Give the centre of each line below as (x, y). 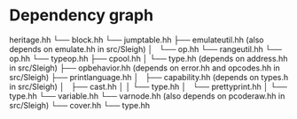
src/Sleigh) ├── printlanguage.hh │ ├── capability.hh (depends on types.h (149, 77)
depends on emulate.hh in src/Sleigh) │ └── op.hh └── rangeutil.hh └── (145, 48)
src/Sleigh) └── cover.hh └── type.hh (80, 105)
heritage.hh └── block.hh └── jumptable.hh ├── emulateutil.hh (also (137, 40)
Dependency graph (81, 15)
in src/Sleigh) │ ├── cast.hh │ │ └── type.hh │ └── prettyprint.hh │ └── (148, 86)
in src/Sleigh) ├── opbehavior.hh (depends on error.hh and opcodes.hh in (145, 68)
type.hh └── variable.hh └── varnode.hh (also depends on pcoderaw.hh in (147, 96)
